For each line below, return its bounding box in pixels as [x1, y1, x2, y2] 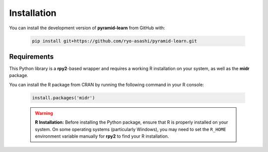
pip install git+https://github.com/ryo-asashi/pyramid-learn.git [32, 38, 197, 44]
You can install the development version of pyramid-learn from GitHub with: [9, 25, 165, 31]
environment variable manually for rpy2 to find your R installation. [35, 133, 169, 139]
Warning [35, 110, 53, 116]
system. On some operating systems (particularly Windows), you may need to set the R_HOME [35, 126, 226, 132]
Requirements [9, 52, 54, 61]
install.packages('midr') [32, 95, 95, 100]
